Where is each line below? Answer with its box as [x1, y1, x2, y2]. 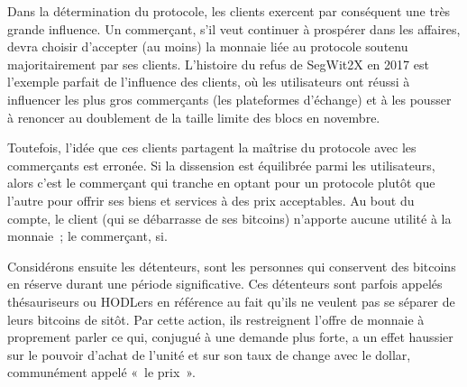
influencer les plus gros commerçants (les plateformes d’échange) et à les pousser [7, 89, 452, 108]
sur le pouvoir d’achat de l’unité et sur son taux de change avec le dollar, [7, 345, 411, 364]
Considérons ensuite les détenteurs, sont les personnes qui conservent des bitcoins [7, 256, 456, 275]
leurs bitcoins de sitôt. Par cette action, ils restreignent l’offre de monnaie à [7, 309, 425, 328]
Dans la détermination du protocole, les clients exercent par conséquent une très [7, 2, 451, 20]
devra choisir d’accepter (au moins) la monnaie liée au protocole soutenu [7, 37, 408, 56]
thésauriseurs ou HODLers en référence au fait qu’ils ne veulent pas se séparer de [7, 291, 455, 310]
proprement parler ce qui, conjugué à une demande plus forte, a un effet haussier [7, 327, 453, 346]
